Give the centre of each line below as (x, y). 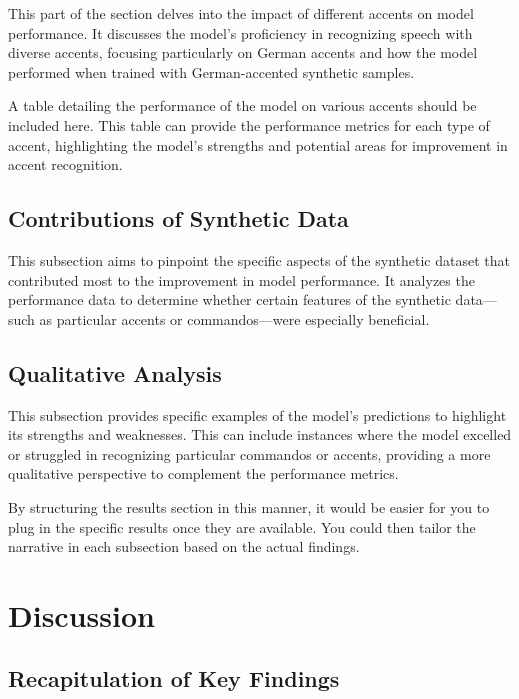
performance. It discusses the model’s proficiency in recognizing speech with (240, 32)
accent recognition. (65, 164)
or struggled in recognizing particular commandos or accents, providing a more (249, 453)
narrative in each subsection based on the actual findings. (184, 546)
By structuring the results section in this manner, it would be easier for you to (249, 506)
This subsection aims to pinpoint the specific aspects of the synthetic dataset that (259, 259)
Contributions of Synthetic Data (178, 218)
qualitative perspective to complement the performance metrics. (203, 473)
